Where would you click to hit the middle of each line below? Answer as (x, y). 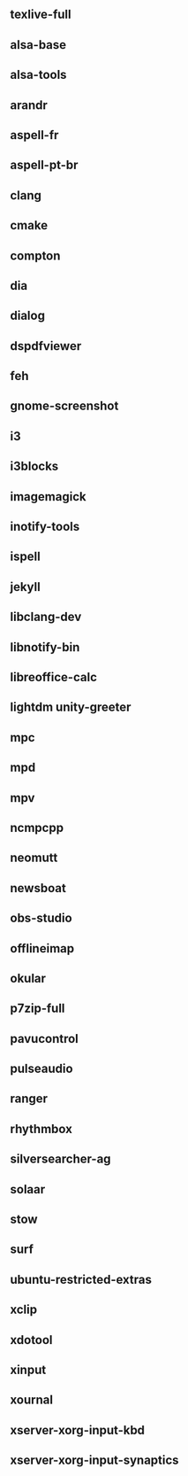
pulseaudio (41, 1069)
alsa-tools (38, 75)
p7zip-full (38, 1009)
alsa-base (38, 45)
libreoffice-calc (54, 677)
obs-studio (41, 918)
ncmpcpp (37, 827)
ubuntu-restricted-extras (81, 1279)
